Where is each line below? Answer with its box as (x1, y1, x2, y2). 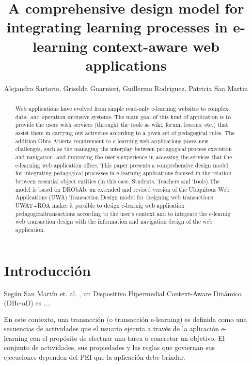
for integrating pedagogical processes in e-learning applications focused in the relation (15, 169, 232, 177)
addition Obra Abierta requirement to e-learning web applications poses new (15, 137, 209, 145)
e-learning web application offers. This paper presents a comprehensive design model (15, 161, 228, 169)
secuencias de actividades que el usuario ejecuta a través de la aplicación (4, 323, 219, 334)
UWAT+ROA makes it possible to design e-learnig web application (15, 201, 185, 209)
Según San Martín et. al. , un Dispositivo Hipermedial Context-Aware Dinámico (4, 288, 242, 298)
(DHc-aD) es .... (4, 298, 51, 308)
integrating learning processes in (6, 17, 228, 37)
